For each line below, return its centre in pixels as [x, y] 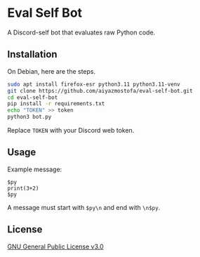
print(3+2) [23, 188]
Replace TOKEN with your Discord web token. [71, 130]
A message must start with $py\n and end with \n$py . [84, 207]
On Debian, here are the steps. [52, 71]
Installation [32, 54]
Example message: [35, 169]
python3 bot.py [29, 117]
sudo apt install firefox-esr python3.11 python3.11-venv [94, 84]
